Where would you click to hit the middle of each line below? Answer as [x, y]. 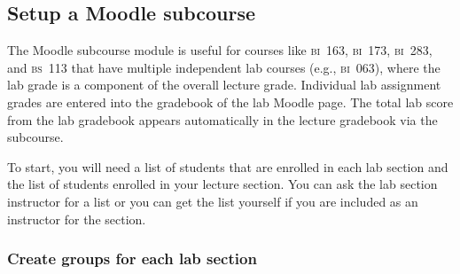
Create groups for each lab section [132, 258]
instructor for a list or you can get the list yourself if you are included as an [213, 201]
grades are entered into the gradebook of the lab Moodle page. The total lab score [230, 102]
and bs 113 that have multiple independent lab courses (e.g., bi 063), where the [224, 67]
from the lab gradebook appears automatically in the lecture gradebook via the [222, 119]
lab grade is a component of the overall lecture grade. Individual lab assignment [224, 85]
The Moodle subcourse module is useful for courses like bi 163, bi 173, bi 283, [220, 50]
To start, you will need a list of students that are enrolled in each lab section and [228, 166]
